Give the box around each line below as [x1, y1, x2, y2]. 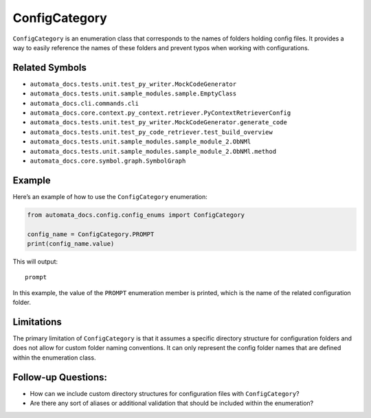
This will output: [12, 257, 58, 266]
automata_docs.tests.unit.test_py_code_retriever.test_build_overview [30, 128, 273, 136]
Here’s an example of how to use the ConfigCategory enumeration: [12, 192, 207, 200]
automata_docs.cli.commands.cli [30, 100, 139, 107]
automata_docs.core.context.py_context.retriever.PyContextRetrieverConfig [30, 109, 291, 117]
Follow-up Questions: [12, 371, 108, 383]
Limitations [12, 316, 62, 327]
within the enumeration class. [12, 353, 96, 362]
